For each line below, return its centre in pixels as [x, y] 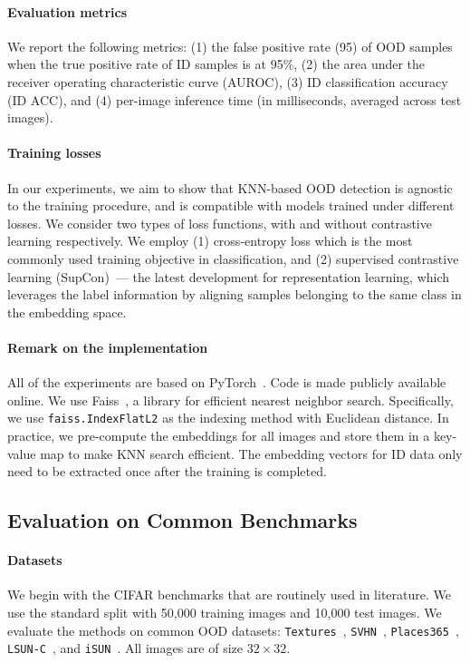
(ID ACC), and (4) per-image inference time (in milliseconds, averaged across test [235, 99]
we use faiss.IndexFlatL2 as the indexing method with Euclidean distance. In [228, 418]
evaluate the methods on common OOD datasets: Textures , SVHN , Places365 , [233, 630]
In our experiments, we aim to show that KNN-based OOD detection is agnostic [230, 187]
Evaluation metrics [67, 11]
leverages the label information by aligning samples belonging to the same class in [235, 294]
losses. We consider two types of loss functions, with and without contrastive [220, 223]
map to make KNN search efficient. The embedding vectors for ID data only [251, 453]
